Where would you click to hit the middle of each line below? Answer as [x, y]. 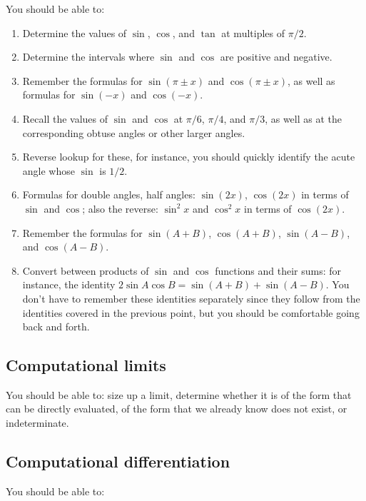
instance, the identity [69, 284]
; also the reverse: [120, 208]
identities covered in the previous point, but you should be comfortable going [191, 312]
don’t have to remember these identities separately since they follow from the [191, 298]
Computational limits [86, 365]
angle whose [49, 170]
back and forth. [56, 327]
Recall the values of [65, 118]
